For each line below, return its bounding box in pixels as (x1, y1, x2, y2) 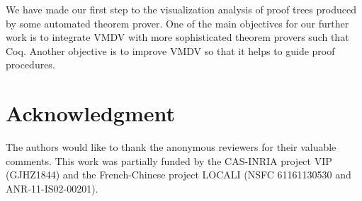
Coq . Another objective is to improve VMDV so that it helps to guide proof (6, 43, 335, 58)
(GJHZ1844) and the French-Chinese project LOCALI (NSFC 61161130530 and (6, 167, 351, 182)
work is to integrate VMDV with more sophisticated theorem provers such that (6, 30, 349, 44)
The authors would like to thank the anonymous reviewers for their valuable (6, 140, 336, 154)
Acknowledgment (6, 99, 175, 128)
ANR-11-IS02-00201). (6, 181, 98, 195)
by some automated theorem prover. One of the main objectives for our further (6, 16, 349, 30)
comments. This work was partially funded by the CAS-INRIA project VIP (6, 153, 332, 168)
